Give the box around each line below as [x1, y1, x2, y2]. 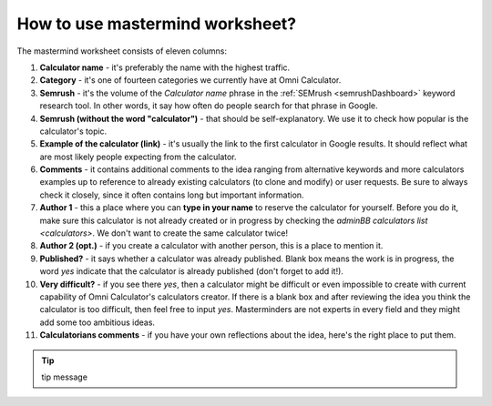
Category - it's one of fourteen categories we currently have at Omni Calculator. [39, 75, 342, 86]
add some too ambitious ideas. [39, 317, 155, 328]
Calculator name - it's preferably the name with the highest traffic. [39, 62, 291, 73]
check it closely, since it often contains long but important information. [39, 189, 304, 200]
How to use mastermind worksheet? [16, 14, 297, 34]
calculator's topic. [39, 126, 108, 137]
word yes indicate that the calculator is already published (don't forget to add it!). [39, 266, 343, 277]
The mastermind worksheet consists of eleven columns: [16, 46, 228, 56]
